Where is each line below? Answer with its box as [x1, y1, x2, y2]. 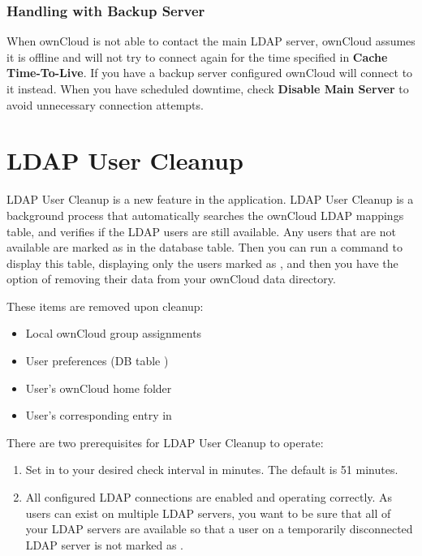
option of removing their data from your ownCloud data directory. [6, 270, 336, 287]
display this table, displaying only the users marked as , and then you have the [6, 254, 398, 271]
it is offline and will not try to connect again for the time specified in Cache [6, 48, 388, 65]
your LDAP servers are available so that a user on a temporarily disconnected [25, 520, 413, 537]
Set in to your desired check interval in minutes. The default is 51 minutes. [25, 461, 398, 478]
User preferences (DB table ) [25, 352, 169, 369]
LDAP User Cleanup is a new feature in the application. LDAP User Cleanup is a [6, 191, 414, 208]
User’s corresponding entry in [25, 407, 172, 424]
